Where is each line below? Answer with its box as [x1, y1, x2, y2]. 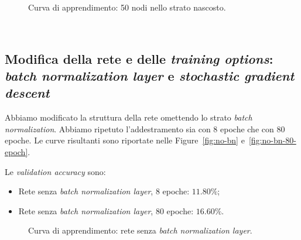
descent [5, 84, 50, 102]
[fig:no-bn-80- [248, 134, 296, 146]
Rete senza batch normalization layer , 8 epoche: [18, 185, 190, 197]
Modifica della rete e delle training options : [5, 49, 273, 67]
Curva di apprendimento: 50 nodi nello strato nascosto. [28, 1, 226, 13]
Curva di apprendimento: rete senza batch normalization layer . [28, 224, 252, 236]
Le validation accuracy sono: [5, 165, 106, 177]
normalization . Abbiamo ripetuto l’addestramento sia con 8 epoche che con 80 [5, 122, 285, 135]
